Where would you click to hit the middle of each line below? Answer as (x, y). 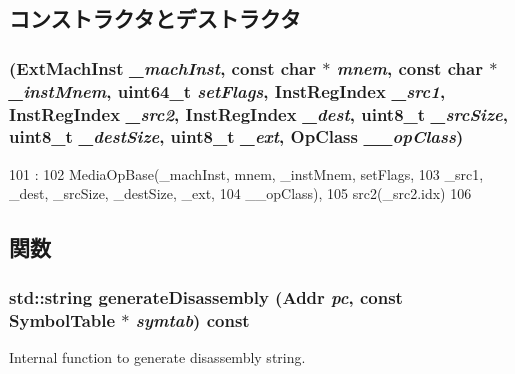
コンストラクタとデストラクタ (155, 18)
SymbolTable (62, 319)
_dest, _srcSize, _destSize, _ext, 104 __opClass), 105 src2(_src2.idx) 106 (240, 193)
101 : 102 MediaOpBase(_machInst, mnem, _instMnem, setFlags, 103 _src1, (246, 173)
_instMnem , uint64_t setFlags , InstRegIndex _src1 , (227, 90)
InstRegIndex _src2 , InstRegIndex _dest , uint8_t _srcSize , (258, 113)
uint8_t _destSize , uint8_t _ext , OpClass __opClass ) (236, 136)
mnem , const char (409, 67)
